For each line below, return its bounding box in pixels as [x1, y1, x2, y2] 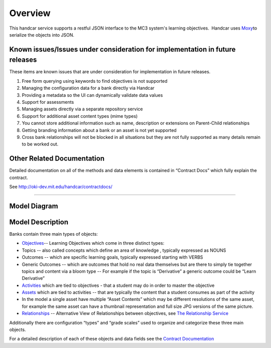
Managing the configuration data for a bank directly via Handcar [22, 85, 155, 91]
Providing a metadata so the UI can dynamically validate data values [22, 92, 163, 98]
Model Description [9, 218, 69, 226]
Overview [9, 8, 51, 19]
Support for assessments [22, 99, 74, 105]
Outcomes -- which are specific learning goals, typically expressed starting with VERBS [22, 254, 203, 260]
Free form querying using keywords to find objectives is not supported [22, 78, 168, 84]
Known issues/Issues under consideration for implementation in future [9, 45, 236, 54]
